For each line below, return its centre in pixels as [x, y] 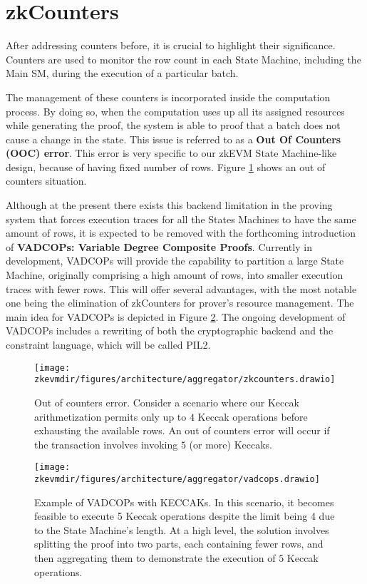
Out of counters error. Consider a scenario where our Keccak [167, 402]
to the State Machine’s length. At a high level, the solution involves [182, 529]
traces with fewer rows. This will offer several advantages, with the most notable [181, 288]
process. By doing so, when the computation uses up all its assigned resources [175, 111]
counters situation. [46, 181]
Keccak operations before [253, 416]
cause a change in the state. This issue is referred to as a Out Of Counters [174, 139]
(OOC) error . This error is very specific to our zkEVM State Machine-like [171, 153]
